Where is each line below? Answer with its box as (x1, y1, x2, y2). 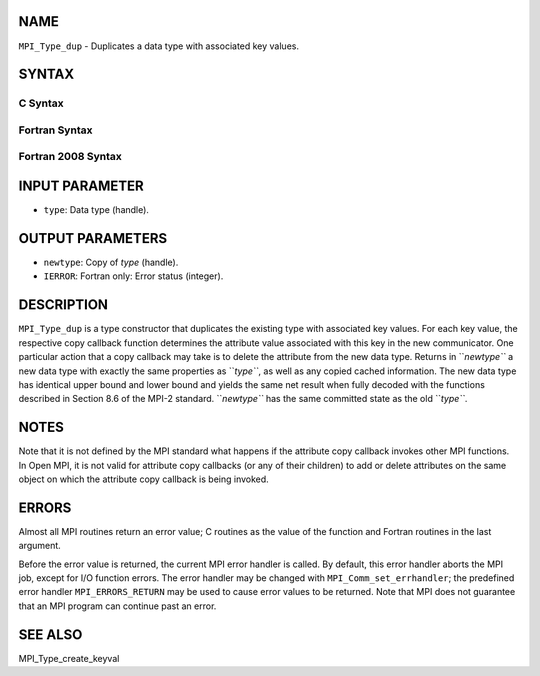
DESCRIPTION (18, 296, 109, 314)
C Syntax (18, 96, 64, 110)
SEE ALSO (18, 626, 83, 643)
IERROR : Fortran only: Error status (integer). (43, 270, 224, 282)
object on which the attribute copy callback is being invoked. (18, 473, 269, 485)
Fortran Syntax (18, 123, 93, 137)
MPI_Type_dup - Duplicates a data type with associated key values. (18, 40, 300, 52)
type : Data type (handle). (43, 204, 150, 216)
